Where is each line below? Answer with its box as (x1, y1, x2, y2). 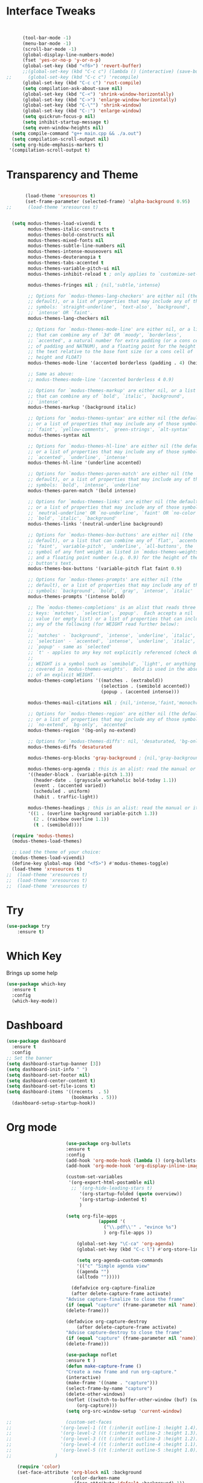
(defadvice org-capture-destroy (65, 1318, 147, 1325)
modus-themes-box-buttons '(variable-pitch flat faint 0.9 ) (28, 565, 182, 572)
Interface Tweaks (6, 4, 96, 18)
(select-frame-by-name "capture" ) (65, 1386, 153, 1392)
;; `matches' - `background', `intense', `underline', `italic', (28, 633, 196, 639)
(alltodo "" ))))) (76, 1274, 120, 1280)
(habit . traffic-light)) (33, 794, 98, 800)
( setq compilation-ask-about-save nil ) (22, 85, 123, 91)
